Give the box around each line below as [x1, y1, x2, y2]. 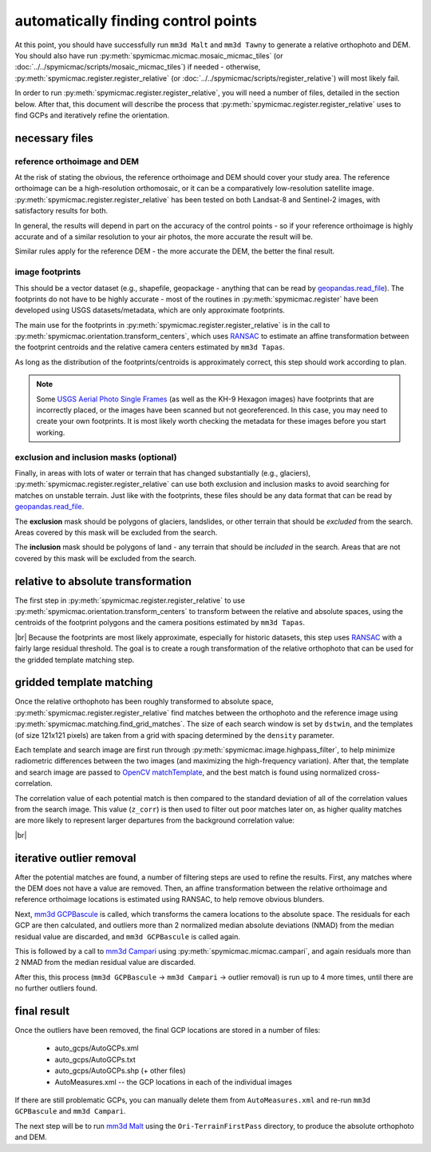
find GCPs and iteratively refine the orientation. [14, 110, 169, 120]
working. [36, 428, 65, 437]
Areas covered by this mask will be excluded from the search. [14, 528, 218, 537]
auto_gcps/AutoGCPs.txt [54, 1054, 136, 1064]
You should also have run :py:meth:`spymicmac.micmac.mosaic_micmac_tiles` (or [14, 50, 283, 60]
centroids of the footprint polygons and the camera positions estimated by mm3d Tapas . [14, 618, 306, 628]
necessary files [14, 131, 93, 145]
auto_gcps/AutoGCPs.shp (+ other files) [54, 1066, 187, 1075]
